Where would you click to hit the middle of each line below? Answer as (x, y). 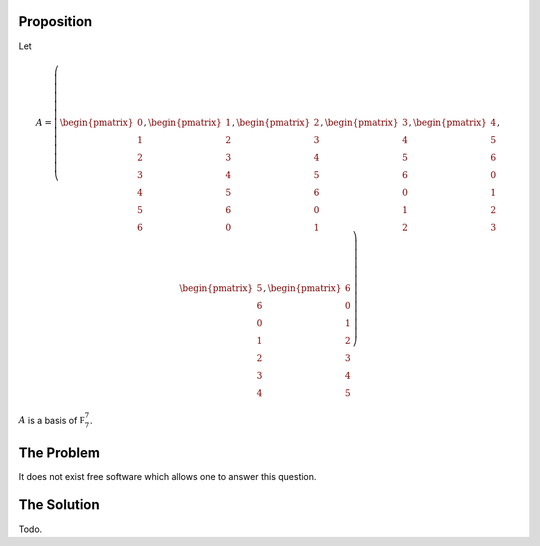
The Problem (59, 452)
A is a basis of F (51, 420)
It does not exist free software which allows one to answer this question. (167, 476)
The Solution (59, 505)
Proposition (55, 21)
